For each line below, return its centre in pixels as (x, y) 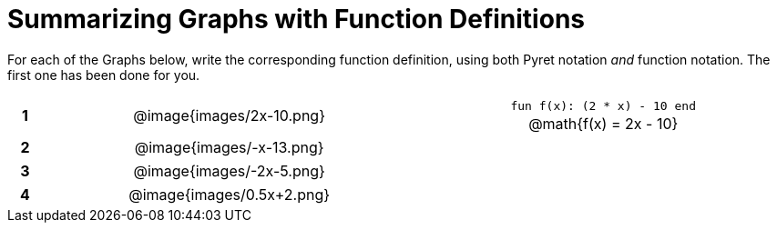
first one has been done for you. (104, 75)
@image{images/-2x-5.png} (229, 170)
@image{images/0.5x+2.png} (230, 194)
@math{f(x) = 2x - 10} (603, 123)
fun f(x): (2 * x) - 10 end (603, 105)
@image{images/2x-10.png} (229, 116)
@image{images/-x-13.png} (229, 147)
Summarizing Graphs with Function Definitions (296, 19)
